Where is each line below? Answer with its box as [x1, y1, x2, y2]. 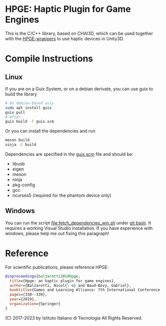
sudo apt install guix [5, 105, 52, 110]
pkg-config [12, 182, 36, 188]
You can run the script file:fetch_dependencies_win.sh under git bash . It [5, 219, 152, 226]
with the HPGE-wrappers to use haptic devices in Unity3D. [5, 36, 124, 42]
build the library [5, 91, 37, 97]
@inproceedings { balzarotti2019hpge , [5, 273, 81, 278]
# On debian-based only [5, 101, 54, 106]
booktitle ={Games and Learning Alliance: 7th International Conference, [9, 287, 163, 293]
